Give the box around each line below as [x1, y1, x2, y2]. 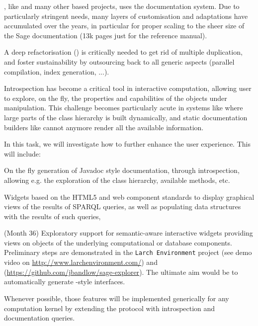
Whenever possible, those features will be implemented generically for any [4, 293, 229, 303]
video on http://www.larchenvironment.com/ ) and [4, 257, 158, 267]
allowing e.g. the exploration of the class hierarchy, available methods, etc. [4, 174, 230, 185]
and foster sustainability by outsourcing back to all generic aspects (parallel [4, 56, 235, 67]
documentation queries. [4, 313, 75, 323]
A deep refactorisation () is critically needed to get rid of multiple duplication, [4, 47, 243, 57]
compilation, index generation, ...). [4, 66, 109, 77]
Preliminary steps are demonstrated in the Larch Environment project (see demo [4, 247, 252, 257]
